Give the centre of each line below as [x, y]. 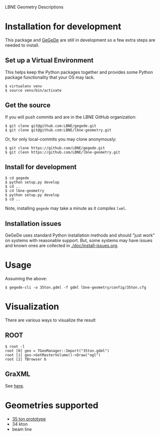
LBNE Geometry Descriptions [34, 7]
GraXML [18, 374]
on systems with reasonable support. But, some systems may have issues [79, 241]
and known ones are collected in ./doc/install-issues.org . [62, 246]
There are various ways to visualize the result [50, 320]
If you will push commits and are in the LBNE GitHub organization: [71, 117]
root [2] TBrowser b [26, 359]
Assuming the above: [26, 279]
